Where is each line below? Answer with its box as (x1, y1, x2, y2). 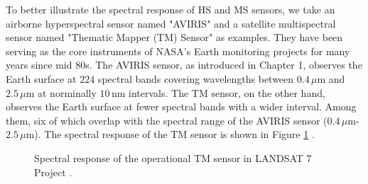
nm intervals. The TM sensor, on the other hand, (111, 85, 325, 100)
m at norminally (26, 85, 97, 100)
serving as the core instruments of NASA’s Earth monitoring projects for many (6, 43, 350, 58)
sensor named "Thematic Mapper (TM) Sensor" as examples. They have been (6, 30, 343, 45)
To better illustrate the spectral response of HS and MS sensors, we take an (6, 2, 335, 16)
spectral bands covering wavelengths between (97, 71, 294, 86)
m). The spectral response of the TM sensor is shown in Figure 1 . (26, 127, 315, 142)
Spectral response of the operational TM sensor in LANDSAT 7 (34, 150, 312, 165)
